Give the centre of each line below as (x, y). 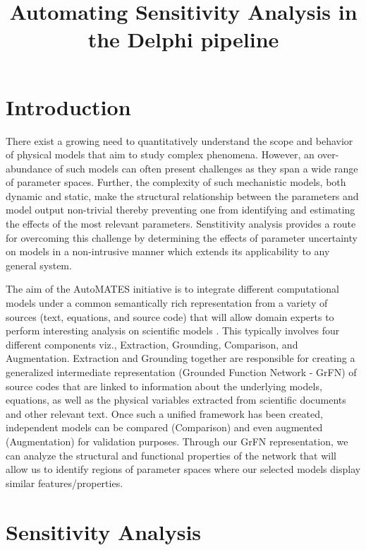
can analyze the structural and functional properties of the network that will (171, 455)
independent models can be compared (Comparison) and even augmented (164, 427)
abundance (29, 168)
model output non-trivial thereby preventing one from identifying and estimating (181, 210)
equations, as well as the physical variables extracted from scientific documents (176, 400)
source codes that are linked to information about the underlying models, (164, 386)
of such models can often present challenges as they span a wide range (207, 168)
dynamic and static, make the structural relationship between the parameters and (182, 195)
